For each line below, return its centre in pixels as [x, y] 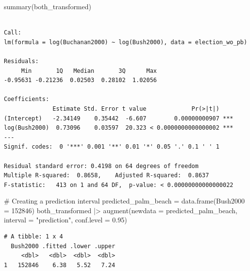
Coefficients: [27, 99]
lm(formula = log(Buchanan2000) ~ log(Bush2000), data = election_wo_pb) [126, 42]
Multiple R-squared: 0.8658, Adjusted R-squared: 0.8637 [107, 176]
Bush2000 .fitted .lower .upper [63, 246]
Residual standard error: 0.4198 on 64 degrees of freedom [101, 166]
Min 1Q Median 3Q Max [89, 71]
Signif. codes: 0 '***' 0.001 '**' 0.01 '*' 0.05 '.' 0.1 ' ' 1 [112, 147]
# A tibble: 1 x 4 [33, 237]
